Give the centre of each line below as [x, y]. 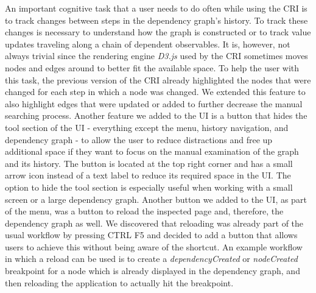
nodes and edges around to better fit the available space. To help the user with [152, 67]
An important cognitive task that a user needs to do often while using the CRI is [156, 8]
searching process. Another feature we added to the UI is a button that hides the [156, 115]
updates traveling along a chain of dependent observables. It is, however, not [148, 44]
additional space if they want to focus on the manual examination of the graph [152, 151]
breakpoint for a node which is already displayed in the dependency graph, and [153, 271]
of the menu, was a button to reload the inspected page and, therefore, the [144, 211]
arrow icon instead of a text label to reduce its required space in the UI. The [148, 175]
